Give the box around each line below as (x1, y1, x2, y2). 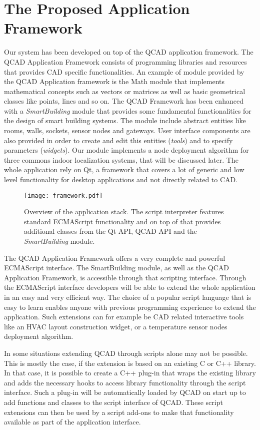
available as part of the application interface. (4, 416, 141, 427)
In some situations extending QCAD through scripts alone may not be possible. (4, 348, 248, 358)
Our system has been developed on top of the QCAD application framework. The (4, 47, 253, 57)
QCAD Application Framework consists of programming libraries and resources (4, 56, 247, 67)
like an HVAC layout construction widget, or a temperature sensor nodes (4, 321, 227, 331)
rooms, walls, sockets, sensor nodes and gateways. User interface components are (4, 125, 250, 136)
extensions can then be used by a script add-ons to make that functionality (4, 406, 234, 417)
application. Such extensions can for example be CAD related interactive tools (4, 311, 244, 322)
